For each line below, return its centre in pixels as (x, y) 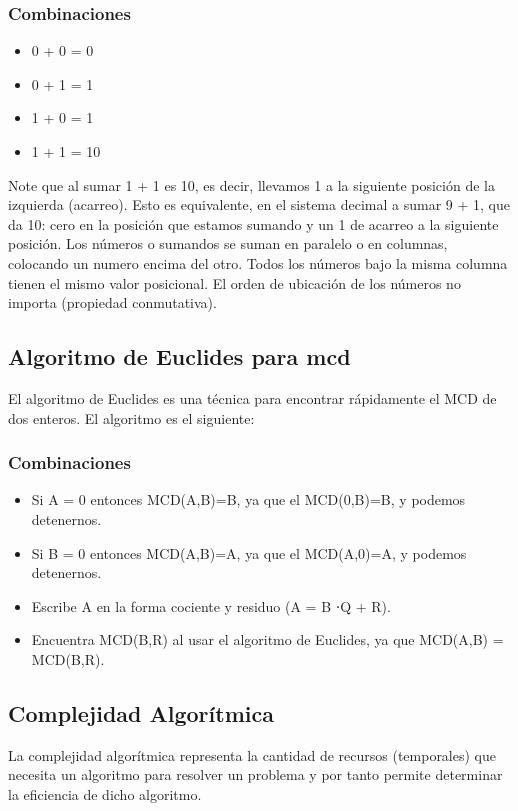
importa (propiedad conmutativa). (112, 302)
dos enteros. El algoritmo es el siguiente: (131, 417)
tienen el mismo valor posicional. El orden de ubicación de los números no (234, 282)
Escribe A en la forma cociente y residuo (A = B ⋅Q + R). (211, 605)
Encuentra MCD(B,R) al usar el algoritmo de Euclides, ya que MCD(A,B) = (267, 639)
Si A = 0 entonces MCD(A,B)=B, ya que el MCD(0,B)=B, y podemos (248, 499)
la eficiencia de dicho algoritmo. (105, 793)
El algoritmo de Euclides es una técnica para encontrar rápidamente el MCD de (252, 397)
